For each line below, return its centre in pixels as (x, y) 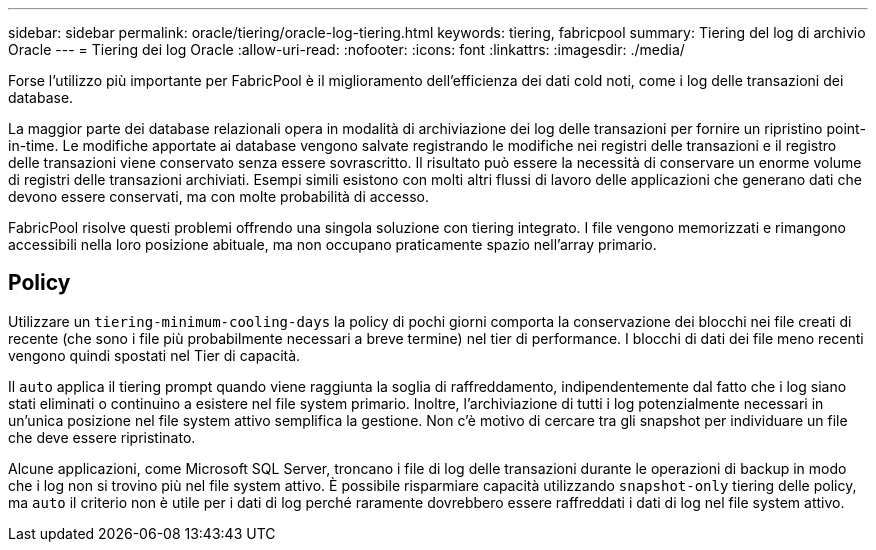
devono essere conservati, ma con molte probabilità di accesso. (218, 196)
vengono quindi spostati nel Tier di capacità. (154, 355)
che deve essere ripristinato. (102, 437)
